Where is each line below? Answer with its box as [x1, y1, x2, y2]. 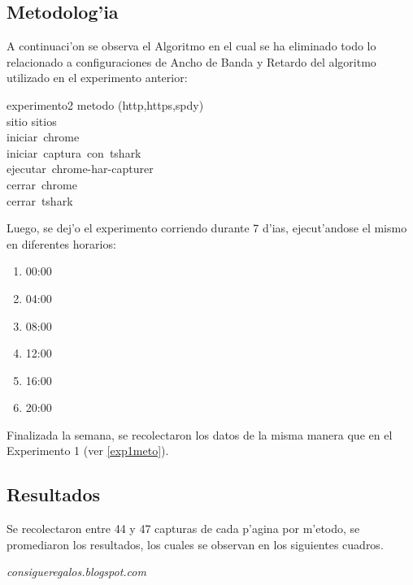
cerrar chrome [7, 175, 77, 193]
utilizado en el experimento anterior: [7, 69, 188, 86]
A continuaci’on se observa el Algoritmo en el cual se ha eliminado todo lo [7, 37, 376, 54]
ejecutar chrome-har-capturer [7, 160, 154, 177]
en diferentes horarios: [7, 235, 116, 252]
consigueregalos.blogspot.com [7, 563, 146, 580]
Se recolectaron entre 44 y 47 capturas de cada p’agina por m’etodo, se [7, 520, 360, 537]
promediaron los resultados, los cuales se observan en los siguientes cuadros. [7, 535, 384, 552]
